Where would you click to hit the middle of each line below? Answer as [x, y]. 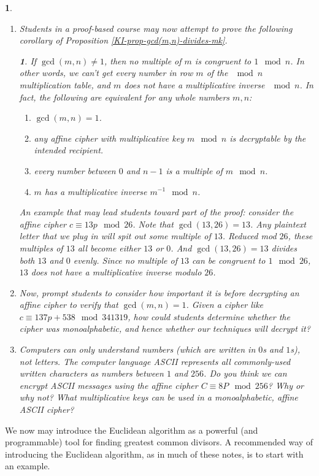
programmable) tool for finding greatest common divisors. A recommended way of [159, 442]
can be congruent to [229, 260]
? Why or [286, 385]
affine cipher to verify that [69, 305]
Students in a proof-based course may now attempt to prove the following [156, 28]
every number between [75, 170]
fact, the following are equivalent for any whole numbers [125, 97]
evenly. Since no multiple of [125, 260]
